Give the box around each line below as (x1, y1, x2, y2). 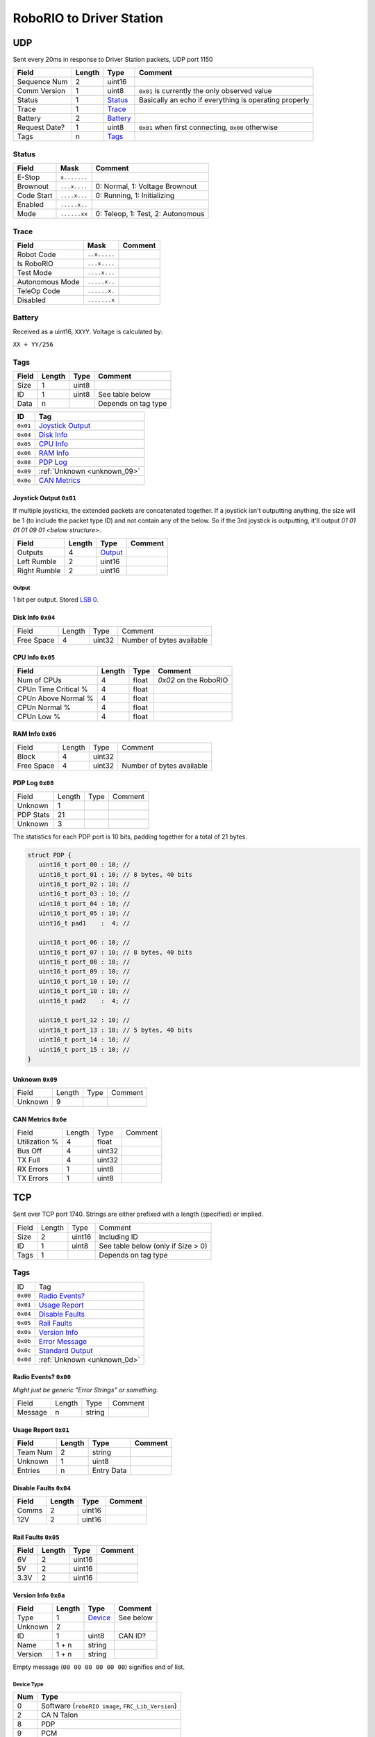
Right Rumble (17, 566, 61, 576)
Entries (17, 1466, 40, 1475)
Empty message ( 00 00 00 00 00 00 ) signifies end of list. (12, 1663, 185, 1671)
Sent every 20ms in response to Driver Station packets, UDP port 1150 (12, 56, 213, 64)
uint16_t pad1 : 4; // (38, 919, 131, 927)
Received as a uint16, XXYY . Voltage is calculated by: (12, 327, 163, 336)
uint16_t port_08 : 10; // (38, 958, 131, 966)
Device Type (12, 1681, 44, 1688)
